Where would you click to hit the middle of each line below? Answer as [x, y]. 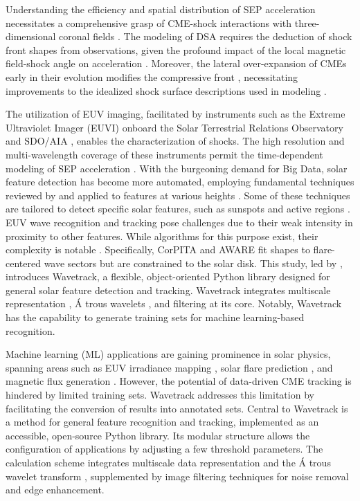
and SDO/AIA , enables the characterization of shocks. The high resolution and [175, 141]
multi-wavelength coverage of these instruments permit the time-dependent [164, 154]
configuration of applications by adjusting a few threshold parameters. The [164, 449]
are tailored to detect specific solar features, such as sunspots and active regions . [178, 209]
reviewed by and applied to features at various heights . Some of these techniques [178, 195]
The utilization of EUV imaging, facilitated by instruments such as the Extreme [175, 114]
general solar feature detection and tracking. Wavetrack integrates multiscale [168, 290]
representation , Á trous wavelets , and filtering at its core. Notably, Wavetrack [174, 303]
